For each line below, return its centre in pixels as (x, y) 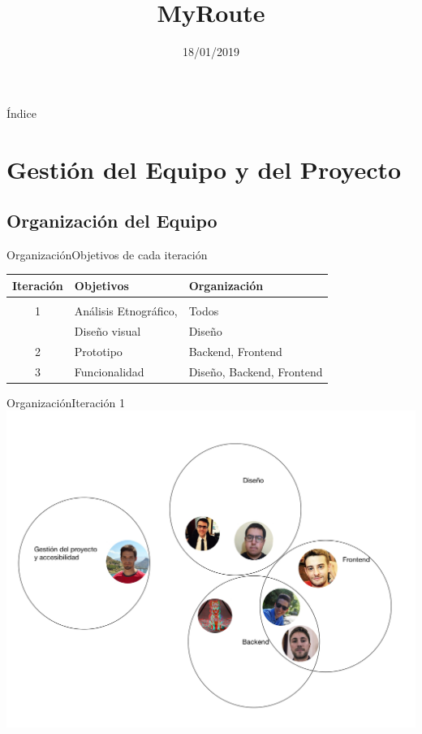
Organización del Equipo (112, 221)
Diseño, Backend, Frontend (256, 371)
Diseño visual (108, 330)
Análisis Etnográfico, (126, 311)
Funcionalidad (109, 371)
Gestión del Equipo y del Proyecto (204, 169)
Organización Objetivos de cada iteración (107, 254)
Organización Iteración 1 (66, 402)
